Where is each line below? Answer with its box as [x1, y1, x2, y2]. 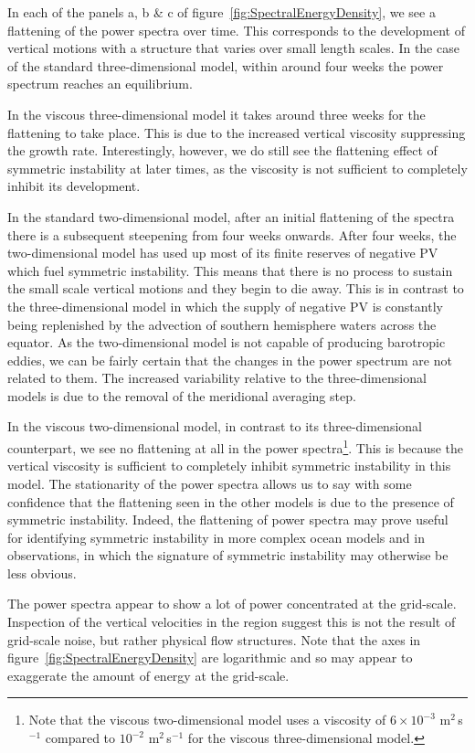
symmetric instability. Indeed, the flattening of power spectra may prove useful [7, 510, 449, 529]
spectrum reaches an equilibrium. [7, 74, 193, 93]
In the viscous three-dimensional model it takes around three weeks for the [7, 104, 426, 123]
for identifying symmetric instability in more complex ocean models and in [7, 527, 425, 546]
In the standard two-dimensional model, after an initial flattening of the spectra [7, 207, 455, 226]
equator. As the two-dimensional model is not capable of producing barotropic [7, 333, 446, 352]
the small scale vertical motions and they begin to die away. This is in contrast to [7, 279, 464, 298]
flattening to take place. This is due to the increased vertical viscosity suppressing [7, 122, 466, 142]
